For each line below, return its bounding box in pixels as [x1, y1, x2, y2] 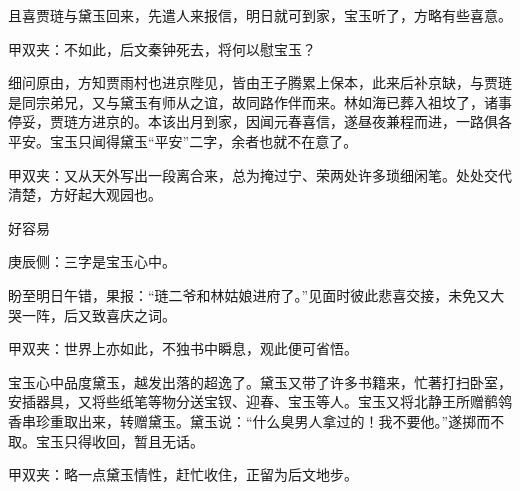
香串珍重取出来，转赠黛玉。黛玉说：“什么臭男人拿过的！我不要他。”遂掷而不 [8, 410, 505, 431]
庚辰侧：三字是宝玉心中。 [8, 251, 176, 272]
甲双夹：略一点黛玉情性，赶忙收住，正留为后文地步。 [8, 464, 358, 485]
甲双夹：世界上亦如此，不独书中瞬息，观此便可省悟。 [8, 338, 358, 359]
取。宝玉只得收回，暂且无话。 [8, 430, 204, 451]
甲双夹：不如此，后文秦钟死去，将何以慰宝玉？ [8, 38, 316, 59]
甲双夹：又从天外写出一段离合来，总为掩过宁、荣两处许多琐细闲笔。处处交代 [8, 164, 512, 185]
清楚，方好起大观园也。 [8, 184, 162, 205]
